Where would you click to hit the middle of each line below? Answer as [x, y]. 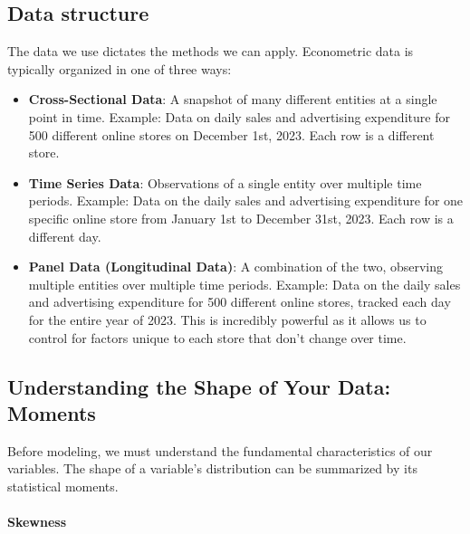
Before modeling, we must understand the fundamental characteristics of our [220, 450]
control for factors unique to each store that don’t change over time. [217, 337]
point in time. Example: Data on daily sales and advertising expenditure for [239, 116]
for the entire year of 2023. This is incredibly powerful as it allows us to [227, 319]
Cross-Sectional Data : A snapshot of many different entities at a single [233, 99]
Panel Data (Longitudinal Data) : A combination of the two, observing [236, 267]
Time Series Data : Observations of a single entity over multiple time [225, 182]
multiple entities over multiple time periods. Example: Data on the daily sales [245, 284]
